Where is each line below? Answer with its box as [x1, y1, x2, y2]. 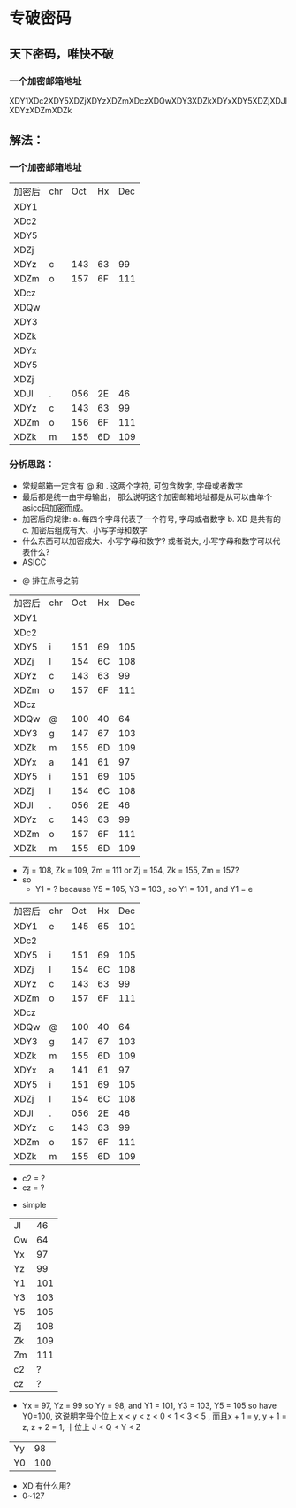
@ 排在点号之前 [21, 574, 80, 585]
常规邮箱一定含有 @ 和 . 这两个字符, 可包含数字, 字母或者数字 [21, 480, 244, 491]
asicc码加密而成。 [21, 502, 88, 513]
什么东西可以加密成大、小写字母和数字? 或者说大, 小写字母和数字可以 [21, 535, 273, 546]
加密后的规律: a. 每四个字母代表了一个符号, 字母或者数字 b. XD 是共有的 [21, 513, 281, 524]
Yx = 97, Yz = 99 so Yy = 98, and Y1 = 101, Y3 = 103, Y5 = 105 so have [21, 1400, 277, 1411]
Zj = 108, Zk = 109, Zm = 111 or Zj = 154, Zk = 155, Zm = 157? [21, 865, 239, 875]
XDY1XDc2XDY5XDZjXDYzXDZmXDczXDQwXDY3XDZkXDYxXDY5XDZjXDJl [9, 95, 287, 106]
